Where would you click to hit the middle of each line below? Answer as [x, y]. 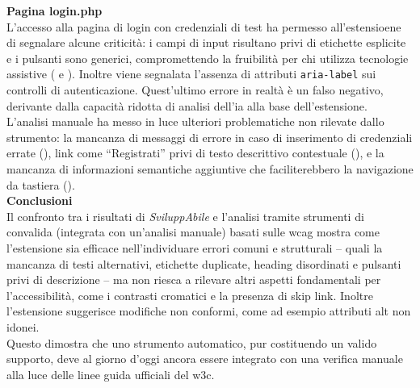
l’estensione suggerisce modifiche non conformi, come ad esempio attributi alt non [209, 311]
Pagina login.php [55, 10]
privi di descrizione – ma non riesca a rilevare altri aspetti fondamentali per [194, 280]
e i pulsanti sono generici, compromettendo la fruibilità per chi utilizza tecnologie [208, 58]
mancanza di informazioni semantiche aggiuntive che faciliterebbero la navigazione [210, 169]
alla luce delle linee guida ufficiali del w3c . [111, 374]
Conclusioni [40, 200]
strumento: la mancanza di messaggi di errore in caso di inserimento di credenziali [210, 137]
